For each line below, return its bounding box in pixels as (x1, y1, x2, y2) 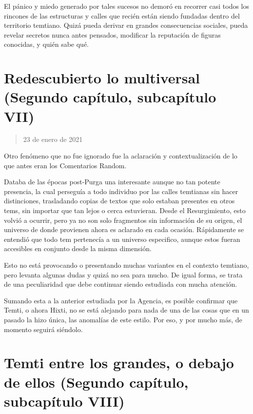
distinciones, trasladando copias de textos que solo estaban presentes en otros (4, 196, 235, 206)
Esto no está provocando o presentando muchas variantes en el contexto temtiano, (4, 260, 249, 270)
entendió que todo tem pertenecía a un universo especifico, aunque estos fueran (4, 234, 240, 244)
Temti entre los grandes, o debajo (4, 353, 234, 373)
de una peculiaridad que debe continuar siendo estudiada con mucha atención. (4, 279, 237, 289)
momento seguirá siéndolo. (4, 324, 83, 334)
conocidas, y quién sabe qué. (4, 39, 89, 49)
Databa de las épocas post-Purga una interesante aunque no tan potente (4, 177, 220, 187)
